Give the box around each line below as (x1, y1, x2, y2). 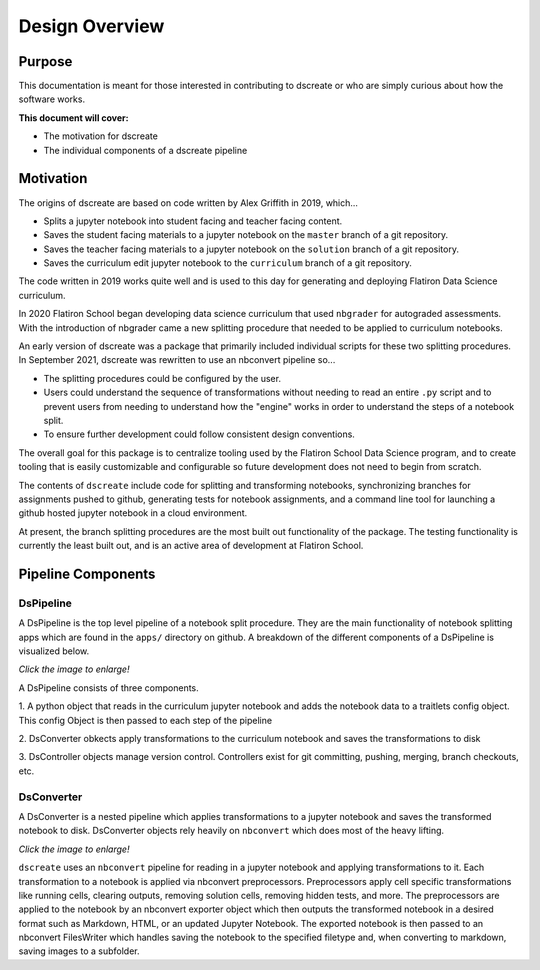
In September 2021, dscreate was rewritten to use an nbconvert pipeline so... (18, 354, 336, 366)
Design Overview (18, 15, 165, 37)
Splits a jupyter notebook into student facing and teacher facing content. (43, 215, 343, 227)
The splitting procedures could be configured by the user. (43, 372, 282, 384)
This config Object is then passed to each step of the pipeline (18, 714, 273, 726)
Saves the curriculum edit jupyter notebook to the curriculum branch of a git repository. (43, 257, 412, 269)
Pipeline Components (18, 565, 156, 582)
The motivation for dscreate (43, 130, 159, 142)
